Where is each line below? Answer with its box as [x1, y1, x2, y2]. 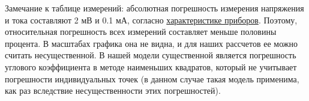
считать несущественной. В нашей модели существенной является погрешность [5, 49, 296, 61]
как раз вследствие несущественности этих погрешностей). [5, 84, 221, 97]
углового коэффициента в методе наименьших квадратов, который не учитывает [5, 60, 297, 73]
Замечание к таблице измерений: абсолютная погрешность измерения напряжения [5, 2, 304, 14]
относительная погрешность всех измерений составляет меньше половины [5, 25, 277, 38]
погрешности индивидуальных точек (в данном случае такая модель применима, [5, 72, 299, 85]
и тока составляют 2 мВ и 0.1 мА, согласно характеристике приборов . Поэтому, [5, 13, 298, 26]
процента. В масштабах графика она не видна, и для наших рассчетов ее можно [5, 37, 298, 49]
